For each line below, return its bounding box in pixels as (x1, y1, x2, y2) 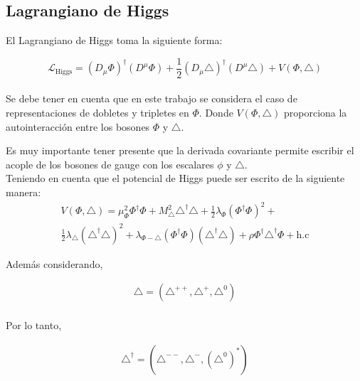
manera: (6, 185, 41, 200)
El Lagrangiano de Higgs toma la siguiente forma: (6, 33, 223, 48)
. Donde (198, 105, 233, 120)
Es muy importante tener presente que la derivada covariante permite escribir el (6, 143, 354, 158)
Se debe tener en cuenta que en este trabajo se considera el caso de (6, 91, 297, 106)
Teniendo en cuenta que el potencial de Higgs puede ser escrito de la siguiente (6, 171, 345, 186)
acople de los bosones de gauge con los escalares (6, 156, 214, 171)
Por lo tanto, (6, 318, 62, 333)
